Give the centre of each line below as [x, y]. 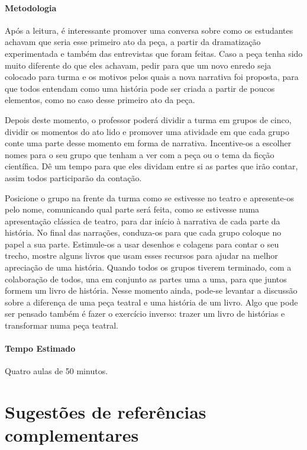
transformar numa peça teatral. [62, 325]
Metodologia [31, 7]
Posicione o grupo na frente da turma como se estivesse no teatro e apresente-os [149, 197]
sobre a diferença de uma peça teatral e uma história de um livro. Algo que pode [151, 302]
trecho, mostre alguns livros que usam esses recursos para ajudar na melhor [141, 255]
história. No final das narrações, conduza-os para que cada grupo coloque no [143, 232]
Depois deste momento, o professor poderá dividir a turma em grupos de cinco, [148, 119]
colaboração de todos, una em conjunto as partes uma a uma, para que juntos [146, 279]
